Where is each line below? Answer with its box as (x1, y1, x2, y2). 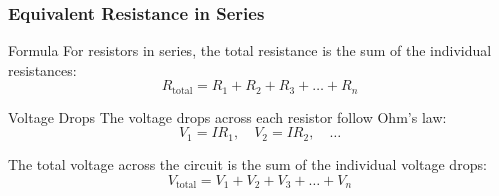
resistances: (8, 59, 77, 80)
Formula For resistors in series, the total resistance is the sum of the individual (8, 40, 492, 61)
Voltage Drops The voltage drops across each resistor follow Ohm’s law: (8, 106, 447, 127)
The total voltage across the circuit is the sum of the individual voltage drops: (8, 153, 487, 174)
